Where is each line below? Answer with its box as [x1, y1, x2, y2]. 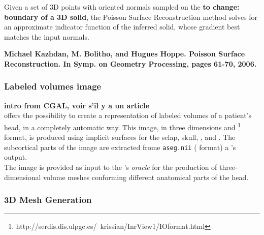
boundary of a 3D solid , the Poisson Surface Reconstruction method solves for [4, 11, 258, 22]
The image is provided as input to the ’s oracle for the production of [4, 162, 217, 172]
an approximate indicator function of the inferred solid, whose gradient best [4, 21, 240, 32]
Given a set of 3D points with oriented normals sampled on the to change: [4, 2, 240, 12]
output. [4, 152, 27, 162]
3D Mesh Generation [4, 193, 92, 206]
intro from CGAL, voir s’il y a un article [4, 100, 149, 110]
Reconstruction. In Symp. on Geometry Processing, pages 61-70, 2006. [4, 58, 257, 69]
